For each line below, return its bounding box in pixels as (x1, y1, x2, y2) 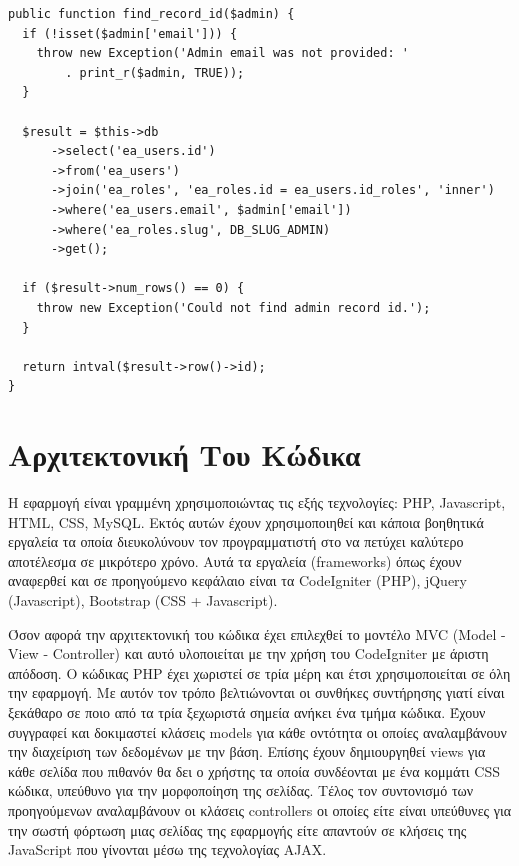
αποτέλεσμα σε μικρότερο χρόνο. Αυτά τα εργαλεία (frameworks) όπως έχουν (8, 550, 462, 571)
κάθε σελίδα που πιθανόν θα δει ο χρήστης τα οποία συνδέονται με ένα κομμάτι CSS (8, 760, 500, 781)
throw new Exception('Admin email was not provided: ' (36, 46, 409, 61)
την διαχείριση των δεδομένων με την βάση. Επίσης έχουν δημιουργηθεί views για (8, 741, 486, 762)
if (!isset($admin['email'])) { (22, 26, 238, 41)
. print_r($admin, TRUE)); (65, 65, 245, 80)
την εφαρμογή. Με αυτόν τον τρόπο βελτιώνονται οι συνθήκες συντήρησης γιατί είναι (8, 682, 505, 703)
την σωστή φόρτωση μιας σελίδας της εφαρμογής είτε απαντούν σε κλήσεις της (8, 819, 467, 840)
